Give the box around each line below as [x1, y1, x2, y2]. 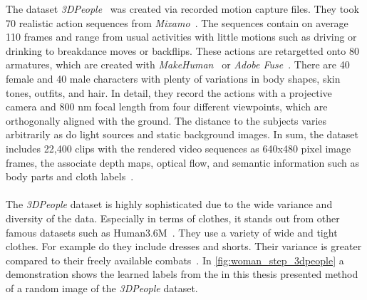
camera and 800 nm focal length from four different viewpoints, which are [6, 99, 328, 114]
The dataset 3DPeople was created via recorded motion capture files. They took [6, 1, 359, 16]
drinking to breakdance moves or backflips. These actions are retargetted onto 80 [6, 43, 359, 58]
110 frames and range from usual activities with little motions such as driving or [6, 29, 357, 44]
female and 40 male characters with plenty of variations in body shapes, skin [6, 71, 341, 86]
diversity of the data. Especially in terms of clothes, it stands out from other [6, 210, 340, 225]
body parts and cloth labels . [6, 169, 134, 184]
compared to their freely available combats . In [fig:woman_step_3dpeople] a [6, 252, 344, 267]
